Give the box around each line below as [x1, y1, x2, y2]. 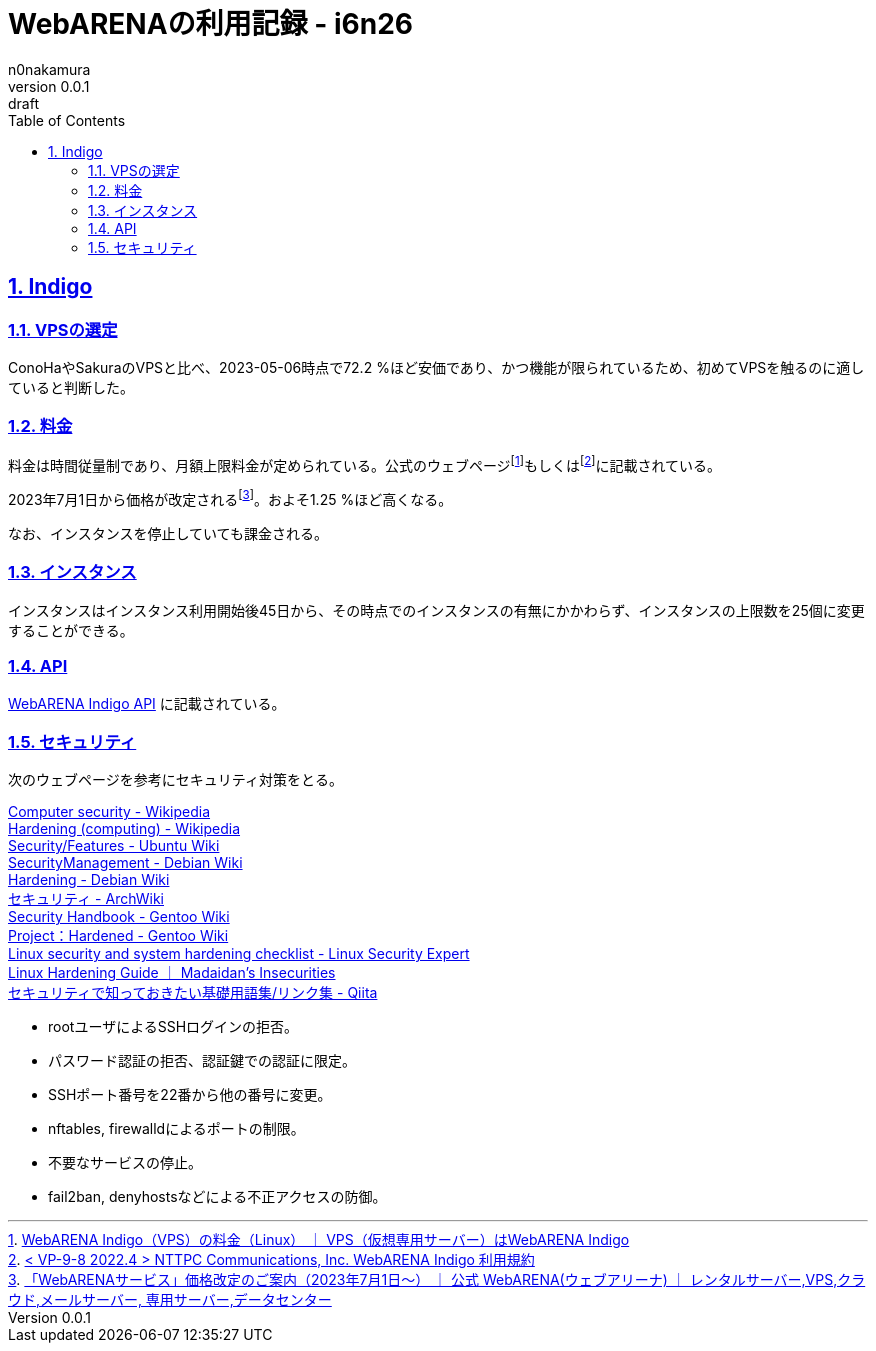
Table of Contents [8, 111, 126, 129]
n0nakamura [8, 60, 91, 78]
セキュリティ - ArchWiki [8, 890, 164, 908]
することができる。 [8, 621, 134, 639]
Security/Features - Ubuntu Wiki [8, 837, 220, 855]
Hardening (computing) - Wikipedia [8, 820, 241, 838]
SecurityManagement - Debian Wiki [8, 854, 243, 872]
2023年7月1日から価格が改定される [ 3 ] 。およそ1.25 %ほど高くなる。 [8, 488, 453, 509]
